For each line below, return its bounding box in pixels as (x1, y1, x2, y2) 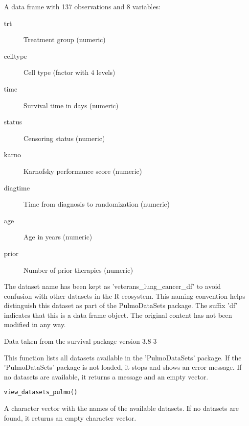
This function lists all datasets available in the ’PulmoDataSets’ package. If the (4, 352, 242, 362)
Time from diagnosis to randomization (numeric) (23, 199, 170, 209)
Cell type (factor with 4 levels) (23, 67, 115, 77)
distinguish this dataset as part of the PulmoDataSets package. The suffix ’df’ (4, 300, 238, 310)
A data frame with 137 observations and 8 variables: (4, 1, 161, 11)
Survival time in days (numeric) (23, 100, 119, 110)
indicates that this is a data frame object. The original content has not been (4, 309, 232, 320)
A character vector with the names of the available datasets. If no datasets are (4, 403, 239, 413)
